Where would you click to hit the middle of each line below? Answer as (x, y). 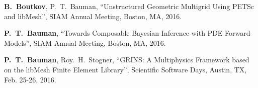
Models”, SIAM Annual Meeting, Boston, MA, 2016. (85, 42)
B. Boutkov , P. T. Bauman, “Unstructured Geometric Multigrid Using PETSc (129, 6)
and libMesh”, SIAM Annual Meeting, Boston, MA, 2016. (93, 16)
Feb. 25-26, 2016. (30, 79)
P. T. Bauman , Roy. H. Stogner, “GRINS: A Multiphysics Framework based (127, 60)
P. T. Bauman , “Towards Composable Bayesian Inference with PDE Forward (127, 33)
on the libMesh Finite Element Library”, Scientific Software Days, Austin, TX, (125, 69)
